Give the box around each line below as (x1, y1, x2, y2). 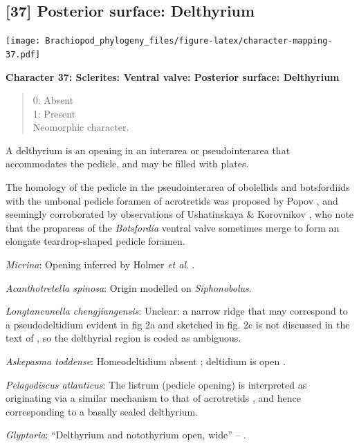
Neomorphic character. (33, 120, 129, 134)
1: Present (33, 106, 76, 120)
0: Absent (33, 93, 74, 107)
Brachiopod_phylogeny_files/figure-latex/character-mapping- (45, 36, 333, 46)
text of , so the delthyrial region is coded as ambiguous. (6, 331, 241, 345)
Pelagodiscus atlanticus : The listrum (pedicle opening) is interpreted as (6, 377, 307, 391)
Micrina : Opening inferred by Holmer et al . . (6, 257, 195, 272)
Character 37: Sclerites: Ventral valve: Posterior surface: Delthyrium (6, 69, 340, 84)
